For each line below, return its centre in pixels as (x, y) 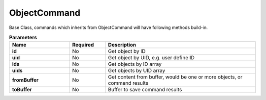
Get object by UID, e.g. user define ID (151, 58)
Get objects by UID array (137, 71)
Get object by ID (127, 51)
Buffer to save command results (145, 90)
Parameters (23, 38)
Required (83, 45)
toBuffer (22, 90)
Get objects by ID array (135, 64)
